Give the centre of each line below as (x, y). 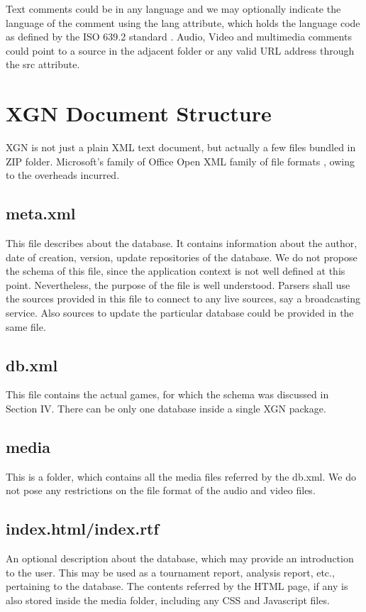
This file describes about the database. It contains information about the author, (182, 243)
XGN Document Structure (139, 113)
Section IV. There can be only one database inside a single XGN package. (166, 409)
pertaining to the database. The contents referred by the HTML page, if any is (177, 586)
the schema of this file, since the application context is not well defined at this (176, 271)
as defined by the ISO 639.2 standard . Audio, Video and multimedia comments (179, 37)
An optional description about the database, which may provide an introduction (180, 558)
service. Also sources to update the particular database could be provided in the (180, 313)
